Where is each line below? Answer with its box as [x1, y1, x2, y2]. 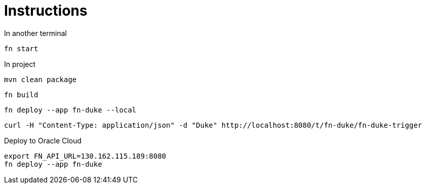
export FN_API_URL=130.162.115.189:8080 [4, 152, 166, 160]
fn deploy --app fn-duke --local [4, 105, 137, 114]
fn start [4, 44, 38, 53]
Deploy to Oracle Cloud [4, 136, 82, 145]
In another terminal [4, 28, 67, 37]
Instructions [4, 2, 88, 19]
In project [4, 59, 36, 68]
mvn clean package [4, 75, 77, 84]
